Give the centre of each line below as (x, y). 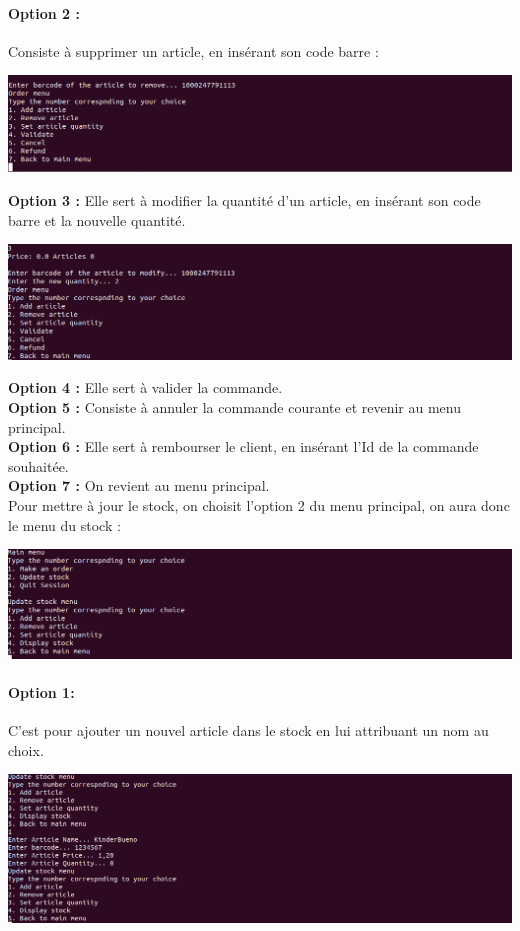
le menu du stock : (64, 524)
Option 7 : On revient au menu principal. (139, 485)
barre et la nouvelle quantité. (97, 219)
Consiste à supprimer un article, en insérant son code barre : (193, 50)
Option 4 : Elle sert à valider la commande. (145, 387)
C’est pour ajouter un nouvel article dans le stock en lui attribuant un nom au (248, 730)
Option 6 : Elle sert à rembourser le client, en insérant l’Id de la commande (243, 446)
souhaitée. (38, 465)
